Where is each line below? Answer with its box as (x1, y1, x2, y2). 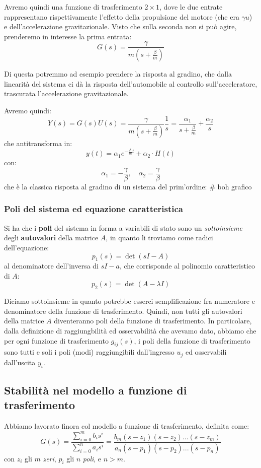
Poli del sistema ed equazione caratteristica (4, 203, 183, 215)
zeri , (43, 453, 56, 463)
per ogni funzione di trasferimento (4, 335, 109, 346)
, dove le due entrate (159, 2, 223, 12)
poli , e (82, 453, 102, 463)
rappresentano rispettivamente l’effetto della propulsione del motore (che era (4, 11, 239, 22)
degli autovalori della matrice (4, 232, 99, 243)
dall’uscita (4, 357, 36, 367)
